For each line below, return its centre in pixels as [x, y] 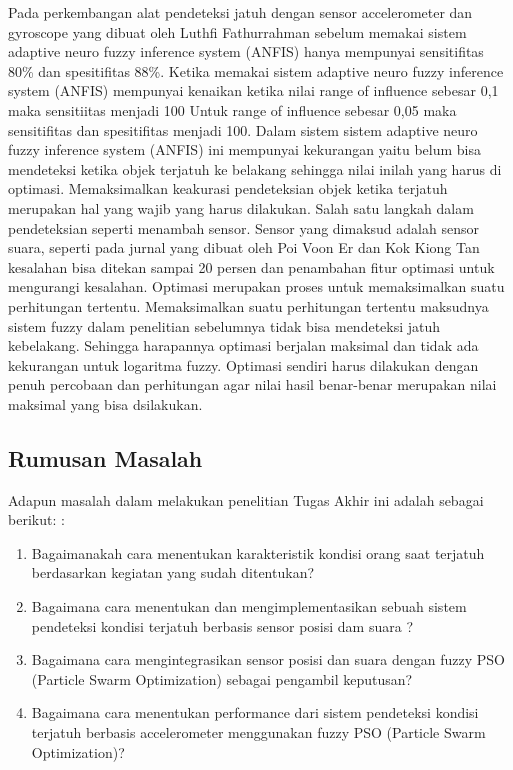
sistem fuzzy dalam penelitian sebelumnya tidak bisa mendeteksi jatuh [224, 325]
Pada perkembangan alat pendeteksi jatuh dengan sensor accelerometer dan [240, 12]
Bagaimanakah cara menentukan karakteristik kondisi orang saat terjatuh [258, 552]
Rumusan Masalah [105, 457]
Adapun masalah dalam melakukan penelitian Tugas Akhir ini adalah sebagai [246, 499]
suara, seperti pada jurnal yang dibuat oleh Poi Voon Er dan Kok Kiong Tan [244, 247]
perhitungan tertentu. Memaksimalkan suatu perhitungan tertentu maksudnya [248, 305]
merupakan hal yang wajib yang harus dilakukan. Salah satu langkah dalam [241, 207]
